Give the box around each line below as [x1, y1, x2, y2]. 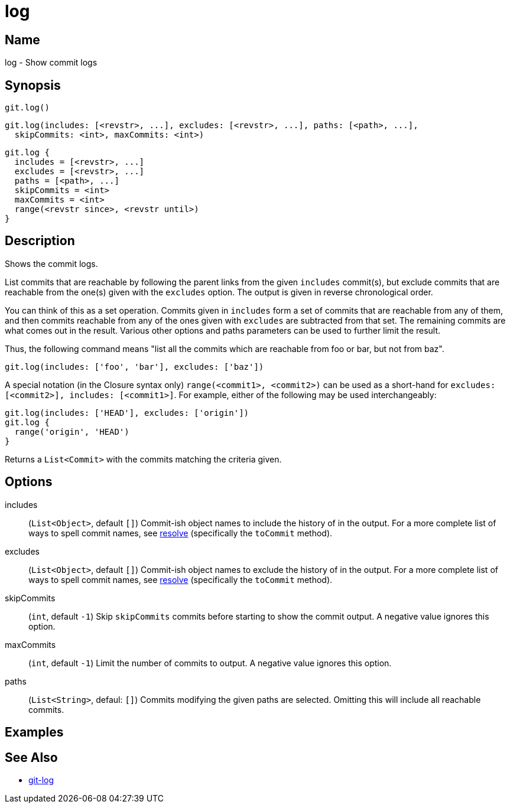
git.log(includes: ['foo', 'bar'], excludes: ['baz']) [5, 361, 264, 372]
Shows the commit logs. [5, 258, 98, 269]
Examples [5, 725, 64, 740]
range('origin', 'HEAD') [14, 426, 129, 436]
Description [5, 233, 75, 249]
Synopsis [5, 77, 61, 93]
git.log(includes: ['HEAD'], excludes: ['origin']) [5, 408, 249, 418]
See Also [5, 750, 58, 765]
